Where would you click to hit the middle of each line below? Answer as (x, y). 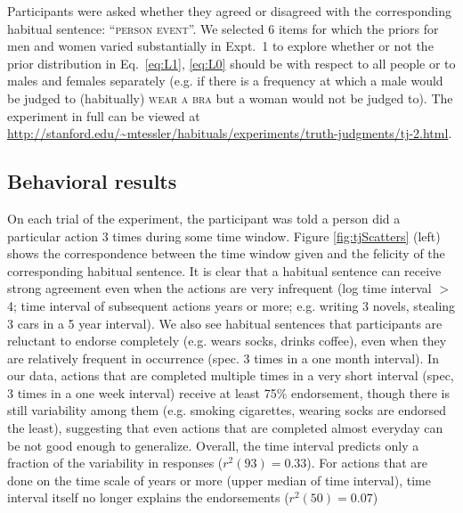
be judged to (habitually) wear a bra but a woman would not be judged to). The (230, 98)
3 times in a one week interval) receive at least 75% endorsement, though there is (228, 392)
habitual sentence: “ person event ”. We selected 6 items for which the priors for (223, 28)
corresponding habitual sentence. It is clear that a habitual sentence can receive (224, 270)
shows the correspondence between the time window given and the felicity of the (226, 253)
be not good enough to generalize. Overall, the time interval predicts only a (213, 445)
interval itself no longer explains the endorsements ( (148, 497)
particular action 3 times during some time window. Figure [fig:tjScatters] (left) (224, 236)
